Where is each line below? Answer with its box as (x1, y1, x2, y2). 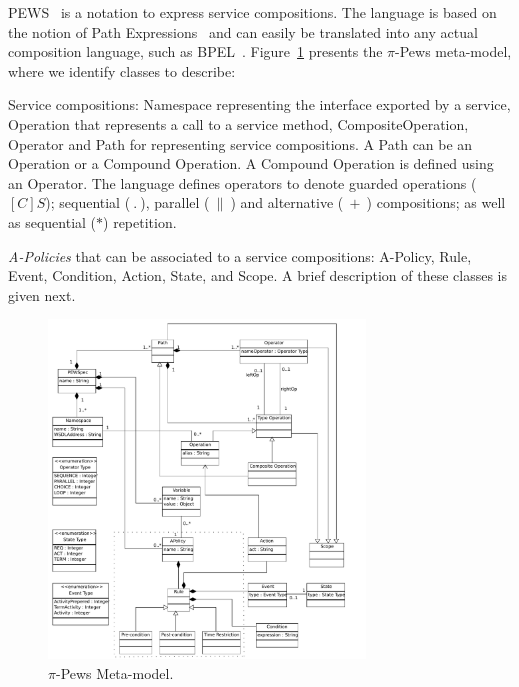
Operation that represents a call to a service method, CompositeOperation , (8, 113, 469, 134)
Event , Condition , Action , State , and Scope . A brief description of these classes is (8, 265, 507, 286)
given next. (8, 284, 76, 305)
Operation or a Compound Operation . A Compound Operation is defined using (8, 153, 494, 174)
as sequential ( (8, 211, 97, 232)
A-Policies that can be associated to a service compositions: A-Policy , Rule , (8, 245, 472, 266)
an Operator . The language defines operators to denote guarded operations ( (8, 172, 477, 193)
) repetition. (103, 211, 177, 232)
